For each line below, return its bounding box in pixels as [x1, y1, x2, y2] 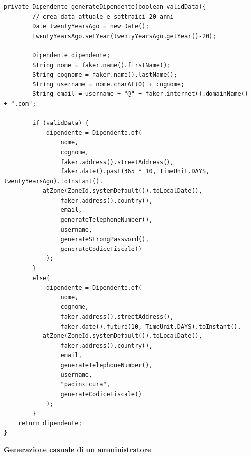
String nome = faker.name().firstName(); [32, 61, 170, 69]
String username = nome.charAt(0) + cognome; [32, 81, 185, 88]
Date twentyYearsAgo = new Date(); [32, 23, 149, 30]
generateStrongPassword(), [60, 236, 149, 243]
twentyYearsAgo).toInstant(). [4, 177, 103, 185]
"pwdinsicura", [60, 381, 110, 388]
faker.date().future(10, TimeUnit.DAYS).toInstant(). [60, 323, 241, 330]
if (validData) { [32, 120, 89, 127]
